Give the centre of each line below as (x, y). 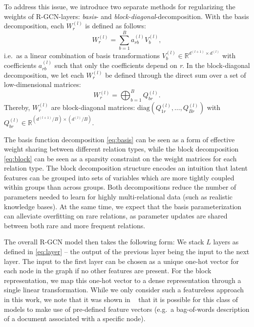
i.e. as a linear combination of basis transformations (82, 55)
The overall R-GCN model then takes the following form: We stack (104, 242)
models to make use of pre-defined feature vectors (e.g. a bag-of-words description (127, 309)
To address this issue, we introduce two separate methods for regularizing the (120, 6)
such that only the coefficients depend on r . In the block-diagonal (152, 65)
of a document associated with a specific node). (75, 318)
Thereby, (17, 107)
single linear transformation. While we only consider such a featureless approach (124, 290)
